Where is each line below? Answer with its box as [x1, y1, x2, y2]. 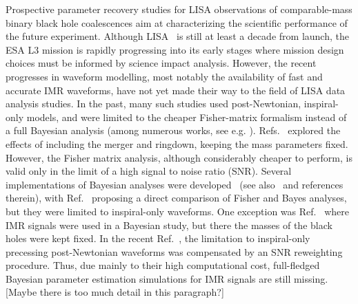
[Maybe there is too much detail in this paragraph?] [6, 285, 224, 299]
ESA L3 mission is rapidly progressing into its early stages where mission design [6, 42, 344, 56]
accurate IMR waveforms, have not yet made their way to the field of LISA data [6, 83, 346, 97]
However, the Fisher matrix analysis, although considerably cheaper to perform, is [6, 150, 352, 164]
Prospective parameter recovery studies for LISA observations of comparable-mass [6, 2, 352, 16]
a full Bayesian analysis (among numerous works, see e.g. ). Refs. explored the [6, 123, 341, 138]
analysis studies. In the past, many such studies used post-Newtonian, [6, 96, 301, 111]
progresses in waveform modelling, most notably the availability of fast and [6, 69, 323, 83]
